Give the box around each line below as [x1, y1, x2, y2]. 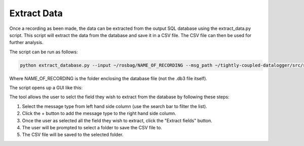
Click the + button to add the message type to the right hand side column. [22, 111, 177, 117]
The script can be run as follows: [9, 49, 78, 55]
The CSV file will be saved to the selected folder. [22, 132, 124, 138]
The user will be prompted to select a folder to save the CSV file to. [22, 125, 162, 131]
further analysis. [9, 40, 44, 46]
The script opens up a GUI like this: [9, 85, 83, 91]
